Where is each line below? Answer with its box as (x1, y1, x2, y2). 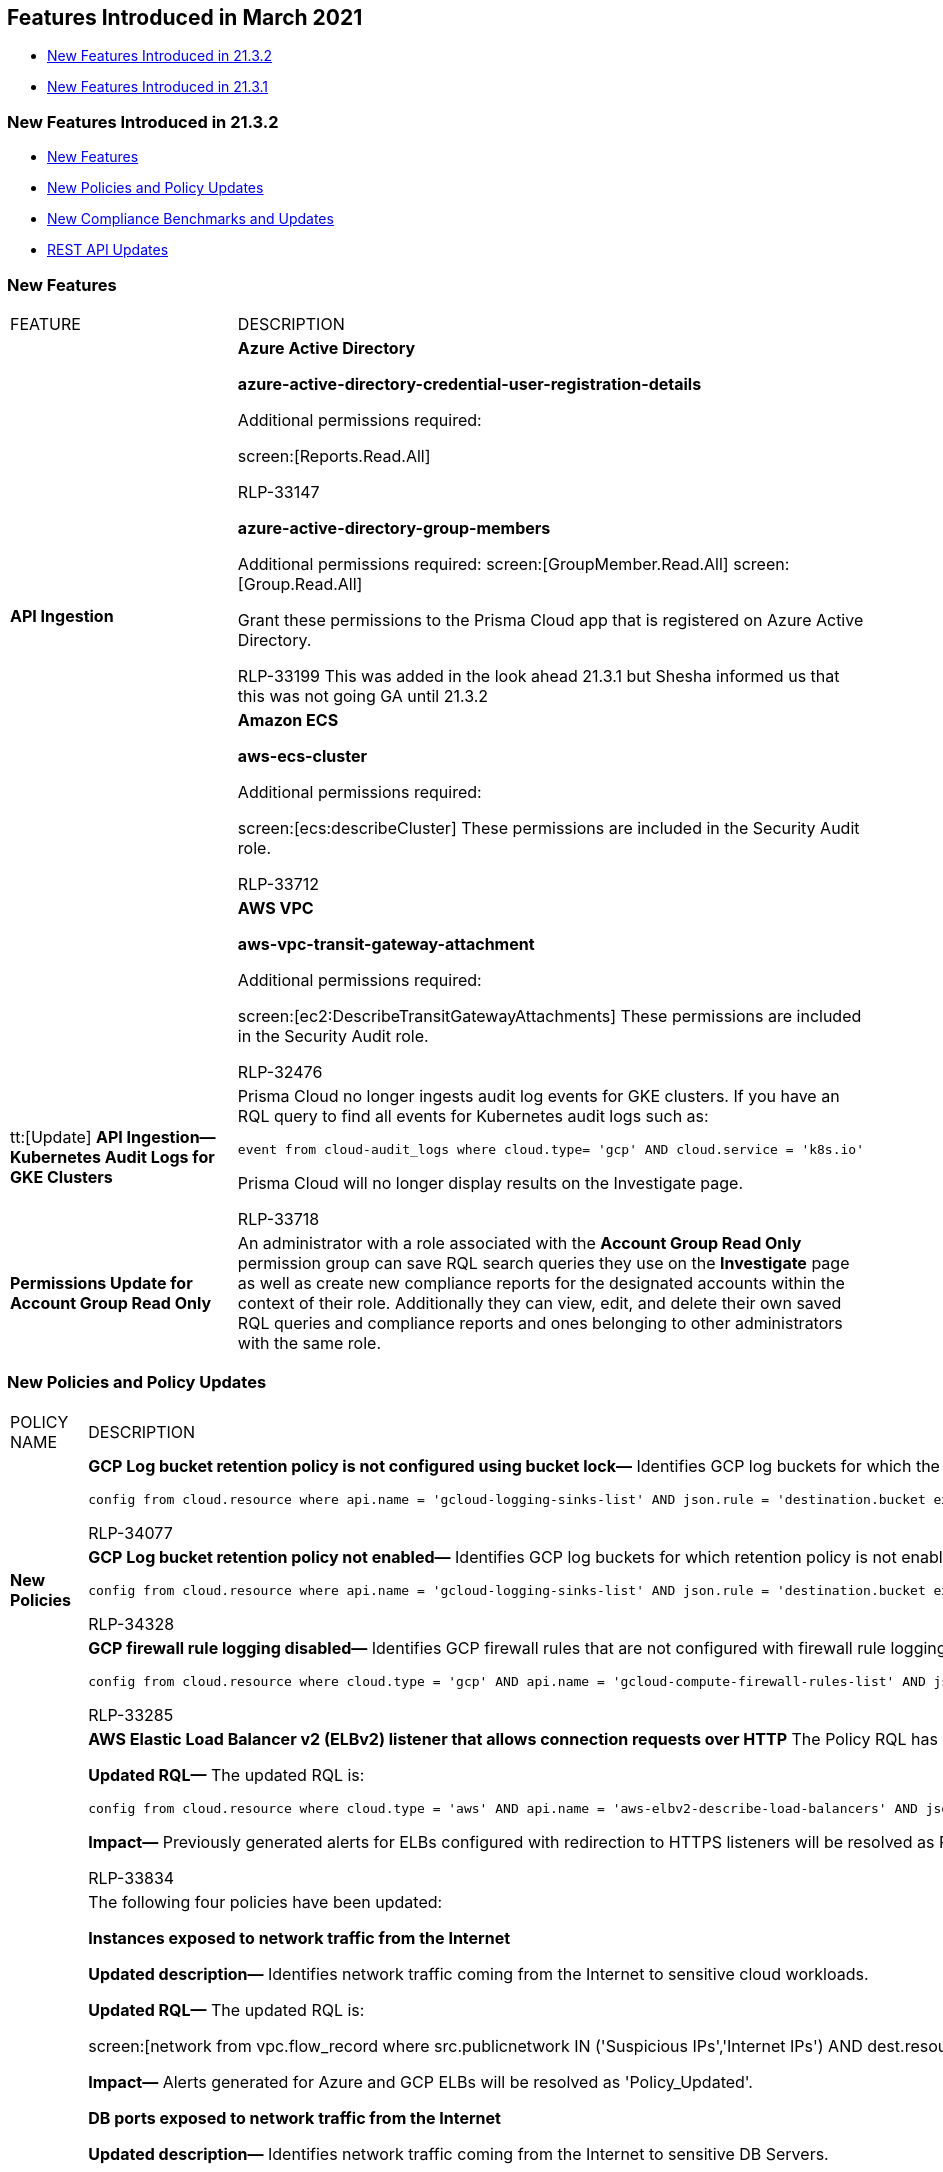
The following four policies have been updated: (88, 1891, 443, 1912)
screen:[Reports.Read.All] (237, 445, 431, 466)
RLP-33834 (88, 1867, 175, 1888)
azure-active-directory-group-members (237, 517, 551, 538)
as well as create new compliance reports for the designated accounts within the (237, 1272, 845, 1293)
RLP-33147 (237, 481, 320, 502)
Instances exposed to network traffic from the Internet (88, 1927, 511, 1948)
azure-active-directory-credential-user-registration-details (237, 373, 702, 394)
